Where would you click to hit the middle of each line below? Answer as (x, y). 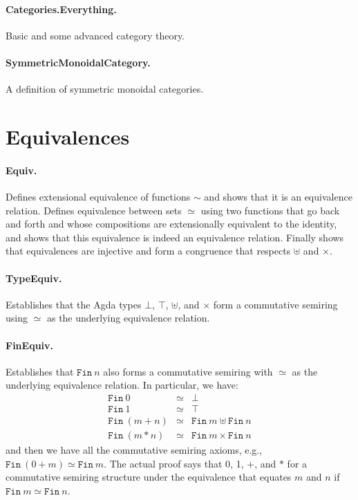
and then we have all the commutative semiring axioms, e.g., (134, 450)
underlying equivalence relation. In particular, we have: (122, 385)
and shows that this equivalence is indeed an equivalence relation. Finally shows (175, 237)
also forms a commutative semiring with (188, 371)
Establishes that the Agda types (74, 304)
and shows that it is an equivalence (278, 196)
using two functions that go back (270, 210)
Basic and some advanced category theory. (95, 35)
